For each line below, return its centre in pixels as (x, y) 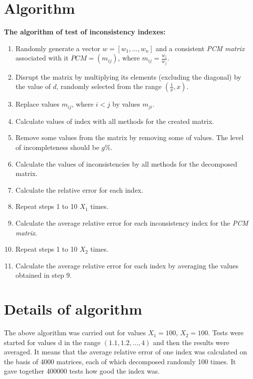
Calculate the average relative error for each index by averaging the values (127, 265)
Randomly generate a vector (58, 48)
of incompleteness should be (57, 147)
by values (126, 104)
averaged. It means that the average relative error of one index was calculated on (126, 352)
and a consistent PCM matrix (200, 48)
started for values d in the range (52, 342)
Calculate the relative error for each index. (79, 189)
